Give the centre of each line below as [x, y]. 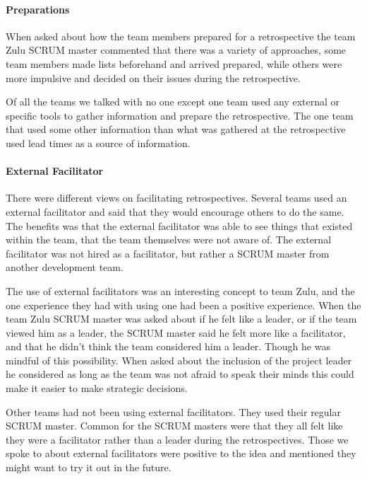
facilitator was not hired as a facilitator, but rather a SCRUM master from [168, 253]
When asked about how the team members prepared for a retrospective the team [181, 36]
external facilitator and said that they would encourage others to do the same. [175, 211]
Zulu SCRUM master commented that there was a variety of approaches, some [176, 50]
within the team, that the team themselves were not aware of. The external [169, 239]
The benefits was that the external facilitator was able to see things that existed [179, 225]
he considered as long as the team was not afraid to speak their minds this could [180, 374]
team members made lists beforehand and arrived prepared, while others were [174, 63]
